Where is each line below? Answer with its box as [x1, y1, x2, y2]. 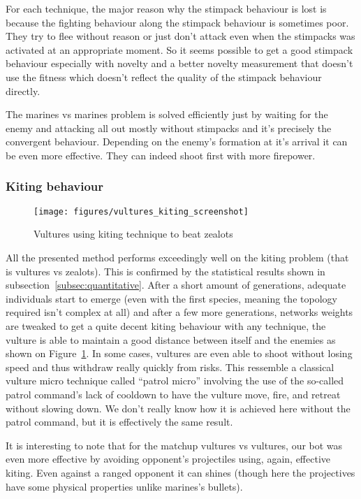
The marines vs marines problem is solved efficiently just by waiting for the [6, 107, 328, 122]
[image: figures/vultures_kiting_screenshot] [34, 206, 249, 217]
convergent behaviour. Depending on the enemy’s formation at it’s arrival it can [6, 134, 348, 149]
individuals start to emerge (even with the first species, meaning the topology [6, 291, 337, 305]
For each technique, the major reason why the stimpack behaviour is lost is [6, 1, 327, 15]
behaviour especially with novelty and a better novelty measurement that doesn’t [6, 56, 353, 71]
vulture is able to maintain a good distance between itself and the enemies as [6, 332, 336, 347]
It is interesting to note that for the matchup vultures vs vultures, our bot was [6, 437, 343, 452]
